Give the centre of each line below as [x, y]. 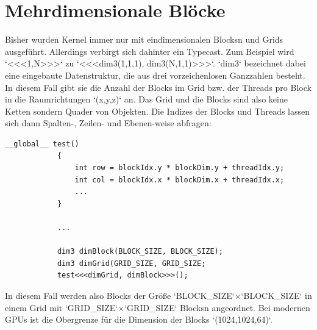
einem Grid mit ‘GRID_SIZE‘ [62, 307]
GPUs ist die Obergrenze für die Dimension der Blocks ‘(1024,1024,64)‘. [139, 319]
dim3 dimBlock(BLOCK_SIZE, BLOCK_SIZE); [140, 252]
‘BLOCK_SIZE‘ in [276, 295]
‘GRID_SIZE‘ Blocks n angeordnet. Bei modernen [217, 307]
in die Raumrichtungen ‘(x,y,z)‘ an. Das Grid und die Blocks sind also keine [146, 99]
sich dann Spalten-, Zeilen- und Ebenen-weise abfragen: [108, 123]
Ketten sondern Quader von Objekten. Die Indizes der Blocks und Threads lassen [157, 111]
